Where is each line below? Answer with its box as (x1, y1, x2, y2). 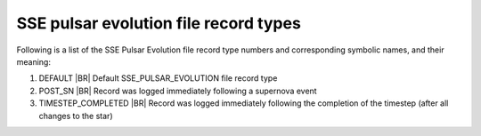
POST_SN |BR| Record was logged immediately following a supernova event (38, 85, 317, 96)
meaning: (16, 56, 51, 67)
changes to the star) (38, 110, 113, 121)
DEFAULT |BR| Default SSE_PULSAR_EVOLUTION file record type (38, 73, 278, 84)
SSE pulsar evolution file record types (16, 13, 302, 33)
